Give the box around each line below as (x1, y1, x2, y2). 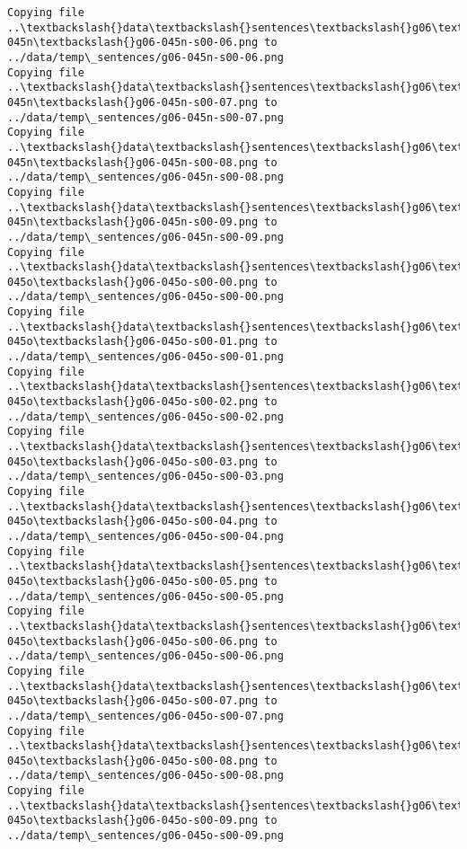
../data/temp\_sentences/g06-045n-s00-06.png (7, 50, 284, 64)
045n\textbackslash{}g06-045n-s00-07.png (7, 95, 259, 109)
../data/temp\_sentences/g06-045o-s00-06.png (7, 650, 284, 663)
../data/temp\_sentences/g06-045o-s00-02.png (7, 410, 284, 423)
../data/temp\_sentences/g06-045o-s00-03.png (7, 470, 284, 483)
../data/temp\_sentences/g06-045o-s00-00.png (7, 290, 284, 304)
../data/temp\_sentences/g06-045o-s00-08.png (7, 769, 284, 783)
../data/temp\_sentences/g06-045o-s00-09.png (7, 829, 284, 843)
